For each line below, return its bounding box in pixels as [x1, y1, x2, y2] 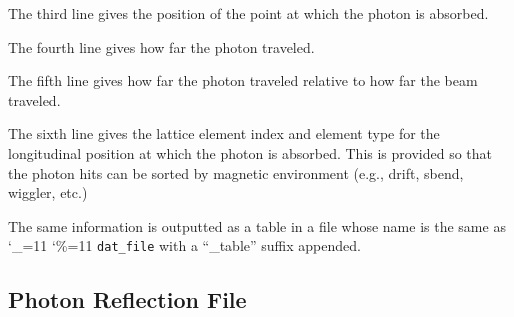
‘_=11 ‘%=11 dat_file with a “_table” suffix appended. [8, 235, 361, 256]
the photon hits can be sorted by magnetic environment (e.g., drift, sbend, [8, 162, 464, 183]
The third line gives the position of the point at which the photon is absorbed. [8, 3, 489, 23]
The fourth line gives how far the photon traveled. [8, 36, 315, 57]
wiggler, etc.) [8, 182, 88, 203]
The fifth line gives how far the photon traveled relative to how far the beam [8, 70, 478, 91]
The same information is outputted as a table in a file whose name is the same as [8, 215, 506, 236]
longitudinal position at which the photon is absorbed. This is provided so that [8, 142, 492, 163]
